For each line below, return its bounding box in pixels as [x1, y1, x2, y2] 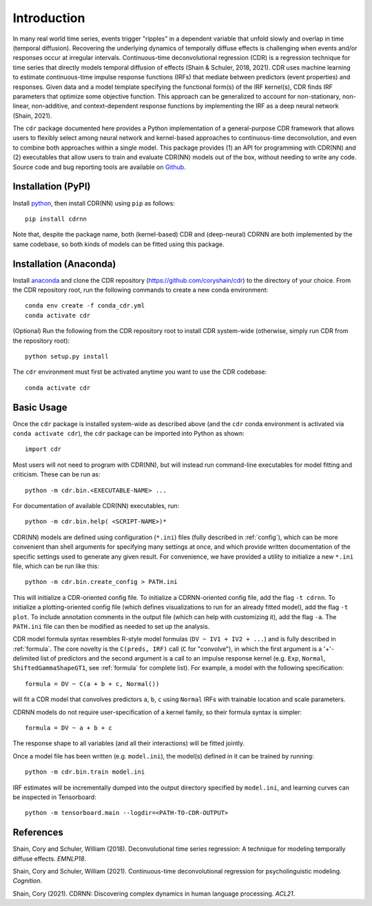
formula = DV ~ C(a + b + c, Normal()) [25, 680, 160, 687]
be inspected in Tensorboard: [12, 793, 96, 801]
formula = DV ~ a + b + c [25, 724, 113, 732]
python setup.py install [25, 352, 109, 360]
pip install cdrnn [25, 214, 87, 223]
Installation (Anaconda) [12, 258, 116, 270]
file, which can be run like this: [12, 562, 99, 570]
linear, [12, 102, 30, 110]
